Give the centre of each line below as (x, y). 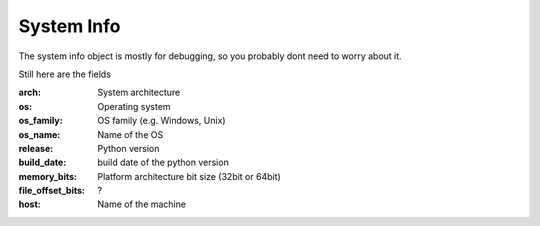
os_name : (39, 134)
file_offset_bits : (51, 191)
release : (36, 148)
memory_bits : (48, 176)
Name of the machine (142, 204)
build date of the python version (163, 162)
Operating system (134, 106)
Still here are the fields (65, 74)
